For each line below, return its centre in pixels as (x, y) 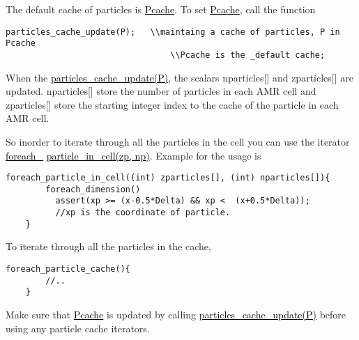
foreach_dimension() (93, 189)
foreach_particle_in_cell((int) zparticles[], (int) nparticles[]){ (168, 178)
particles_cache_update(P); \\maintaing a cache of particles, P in (173, 32)
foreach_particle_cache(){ (68, 269)
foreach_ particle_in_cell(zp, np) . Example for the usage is (133, 155)
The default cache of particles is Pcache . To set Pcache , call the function (161, 9)
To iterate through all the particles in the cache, (108, 246)
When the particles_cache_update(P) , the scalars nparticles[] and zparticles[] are (179, 77)
